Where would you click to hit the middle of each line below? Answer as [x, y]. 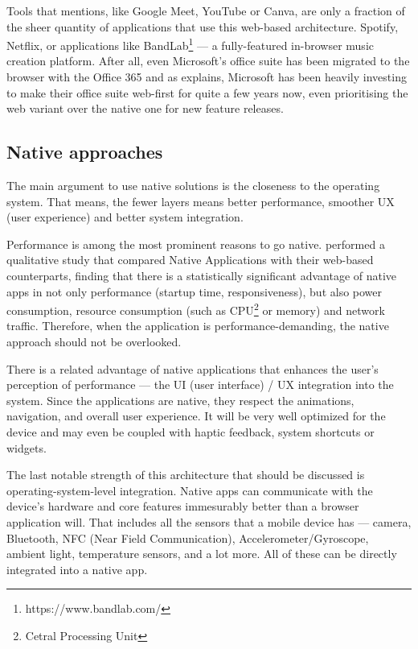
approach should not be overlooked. [94, 342]
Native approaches [85, 152]
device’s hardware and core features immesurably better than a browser [183, 506]
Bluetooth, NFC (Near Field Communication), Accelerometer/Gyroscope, [188, 537]
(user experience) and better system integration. [125, 217]
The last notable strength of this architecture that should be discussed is [186, 475]
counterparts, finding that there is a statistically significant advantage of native [202, 275]
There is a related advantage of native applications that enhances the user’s [193, 368]
